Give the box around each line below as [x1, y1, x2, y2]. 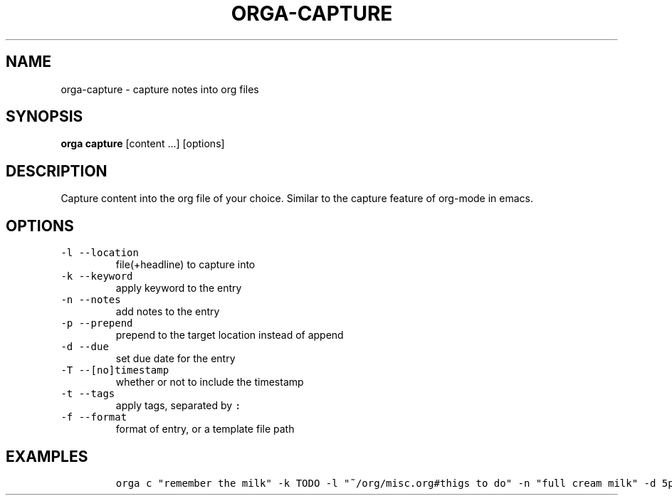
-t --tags [61, 388, 115, 400]
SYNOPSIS [6, 107, 83, 126]
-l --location [61, 247, 139, 259]
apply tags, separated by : [115, 399, 241, 412]
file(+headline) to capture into [115, 258, 256, 271]
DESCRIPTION [6, 162, 107, 180]
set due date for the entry [115, 352, 236, 365]
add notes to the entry [115, 305, 220, 318]
